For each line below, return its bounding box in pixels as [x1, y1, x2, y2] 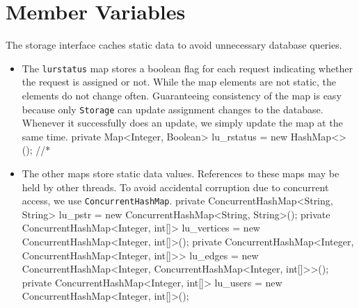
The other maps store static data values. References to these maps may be [22, 166, 340, 180]
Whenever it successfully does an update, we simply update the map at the [22, 115, 343, 130]
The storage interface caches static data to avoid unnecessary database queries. [6, 38, 342, 52]
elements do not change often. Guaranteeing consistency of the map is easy [22, 88, 342, 102]
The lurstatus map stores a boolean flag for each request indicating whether [22, 60, 353, 75]
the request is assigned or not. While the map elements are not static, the [22, 74, 337, 89]
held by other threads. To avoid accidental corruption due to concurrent [22, 179, 329, 194]
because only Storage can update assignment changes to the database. [22, 102, 324, 116]
